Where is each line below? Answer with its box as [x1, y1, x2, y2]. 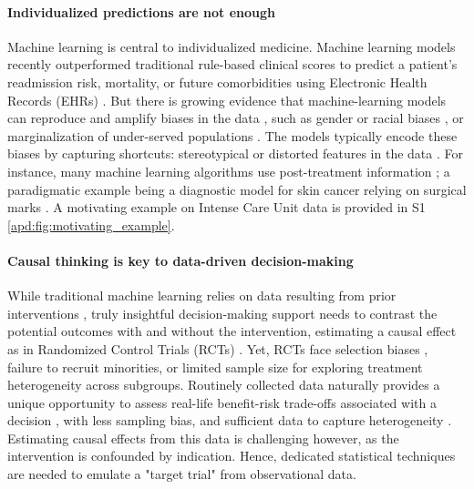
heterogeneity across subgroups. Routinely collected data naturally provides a [7, 375, 440, 394]
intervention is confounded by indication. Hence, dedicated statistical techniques [7, 446, 456, 465]
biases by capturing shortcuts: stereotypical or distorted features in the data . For [7, 144, 463, 163]
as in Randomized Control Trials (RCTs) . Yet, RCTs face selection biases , [7, 339, 428, 358]
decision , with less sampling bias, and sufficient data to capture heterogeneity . [7, 411, 452, 430]
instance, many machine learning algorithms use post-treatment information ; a [7, 161, 450, 180]
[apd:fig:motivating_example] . [7, 215, 175, 234]
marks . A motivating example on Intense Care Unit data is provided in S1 [7, 198, 426, 217]
